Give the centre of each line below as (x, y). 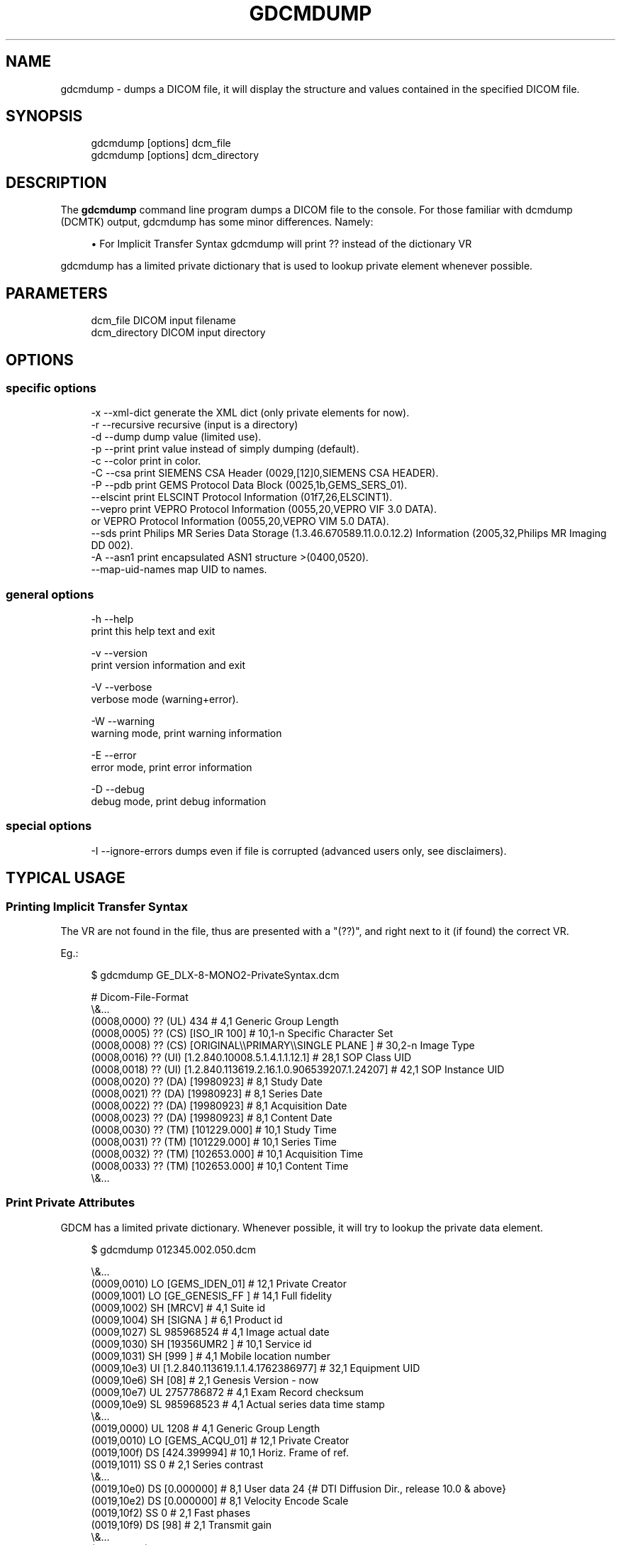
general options (50, 594)
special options (49, 826)
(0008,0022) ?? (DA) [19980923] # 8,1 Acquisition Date (219, 1106)
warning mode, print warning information (186, 733)
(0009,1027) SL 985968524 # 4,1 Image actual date (210, 1331)
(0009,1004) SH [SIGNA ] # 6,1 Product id (187, 1319)
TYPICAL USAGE (66, 878)
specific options (51, 388)
